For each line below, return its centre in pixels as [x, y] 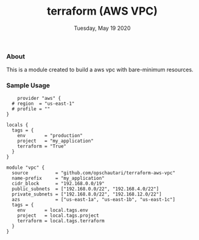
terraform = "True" [42, 146]
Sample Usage [28, 85]
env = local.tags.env [53, 210]
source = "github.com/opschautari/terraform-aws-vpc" [93, 173]
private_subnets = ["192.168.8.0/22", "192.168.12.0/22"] [87, 194]
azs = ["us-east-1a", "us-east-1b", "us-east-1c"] [93, 199]
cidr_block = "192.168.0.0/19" [58, 183]
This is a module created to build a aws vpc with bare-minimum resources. [100, 70]
